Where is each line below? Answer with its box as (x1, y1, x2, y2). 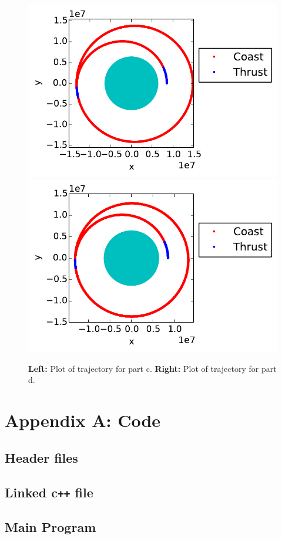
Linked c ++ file (5, 483, 93, 501)
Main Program (5, 517, 96, 535)
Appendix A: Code (5, 408, 161, 432)
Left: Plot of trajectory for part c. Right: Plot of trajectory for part (28, 362, 277, 374)
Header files (5, 448, 78, 466)
